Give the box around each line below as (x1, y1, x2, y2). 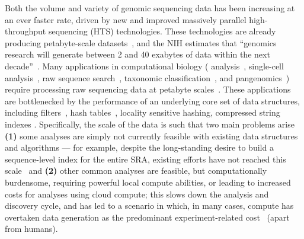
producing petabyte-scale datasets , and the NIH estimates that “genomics (5, 36, 277, 49)
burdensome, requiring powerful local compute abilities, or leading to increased (5, 176, 291, 188)
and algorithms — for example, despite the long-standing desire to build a (5, 141, 274, 154)
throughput (5, 25, 46, 37)
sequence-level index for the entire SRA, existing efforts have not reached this (5, 152, 286, 165)
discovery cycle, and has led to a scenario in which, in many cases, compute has (5, 199, 294, 212)
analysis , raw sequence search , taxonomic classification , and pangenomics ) (5, 71, 290, 84)
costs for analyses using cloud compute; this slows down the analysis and (5, 187, 269, 200)
